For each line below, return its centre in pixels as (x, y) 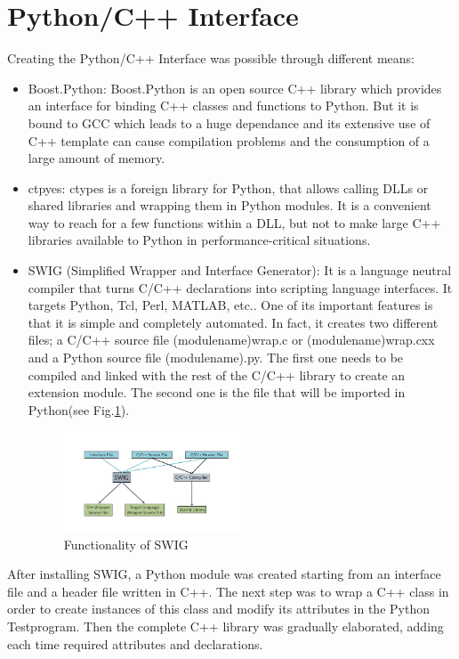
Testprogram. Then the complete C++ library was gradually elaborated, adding (225, 626)
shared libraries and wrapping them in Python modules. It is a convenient (229, 205)
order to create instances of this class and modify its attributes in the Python (218, 609)
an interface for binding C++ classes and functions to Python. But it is (223, 106)
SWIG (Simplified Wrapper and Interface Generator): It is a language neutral (240, 270)
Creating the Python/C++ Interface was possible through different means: (211, 58)
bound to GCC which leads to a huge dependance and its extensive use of (229, 122)
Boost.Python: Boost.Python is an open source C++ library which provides (235, 88)
